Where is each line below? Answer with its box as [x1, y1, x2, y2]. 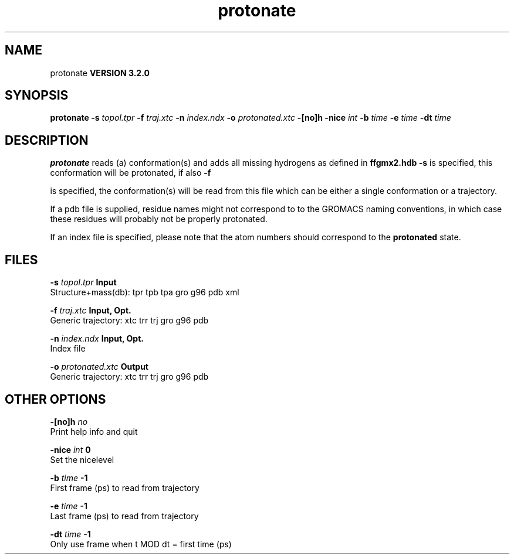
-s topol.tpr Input [50, 277, 117, 288]
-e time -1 [50, 500, 88, 511]
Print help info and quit [50, 426, 138, 437]
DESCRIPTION [5, 132, 89, 148]
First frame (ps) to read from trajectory [50, 482, 199, 493]
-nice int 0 [50, 444, 91, 455]
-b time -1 [50, 472, 88, 483]
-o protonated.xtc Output [50, 362, 148, 372]
